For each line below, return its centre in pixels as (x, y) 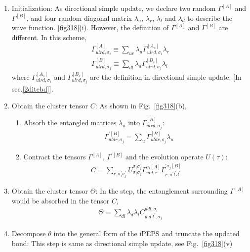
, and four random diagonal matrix (79, 18)
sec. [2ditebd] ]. (32, 89)
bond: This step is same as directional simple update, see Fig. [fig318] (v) (122, 243)
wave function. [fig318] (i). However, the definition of (90, 27)
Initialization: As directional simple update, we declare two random (114, 8)
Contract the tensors (55, 157)
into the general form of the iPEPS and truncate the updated (146, 233)
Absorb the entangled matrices (70, 123)
